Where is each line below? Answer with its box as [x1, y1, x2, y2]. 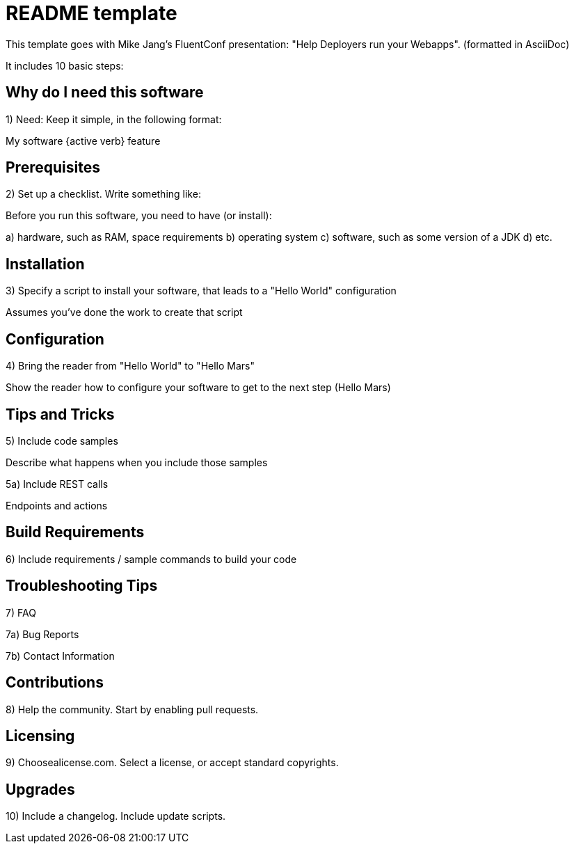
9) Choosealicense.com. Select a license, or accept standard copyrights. [6, 756, 339, 769]
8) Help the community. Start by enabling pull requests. [6, 703, 259, 715]
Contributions [6, 674, 104, 692]
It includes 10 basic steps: [6, 59, 124, 72]
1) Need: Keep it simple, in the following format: [6, 113, 222, 125]
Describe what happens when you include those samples [6, 456, 268, 468]
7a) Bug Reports [6, 628, 79, 640]
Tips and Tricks [6, 405, 115, 423]
